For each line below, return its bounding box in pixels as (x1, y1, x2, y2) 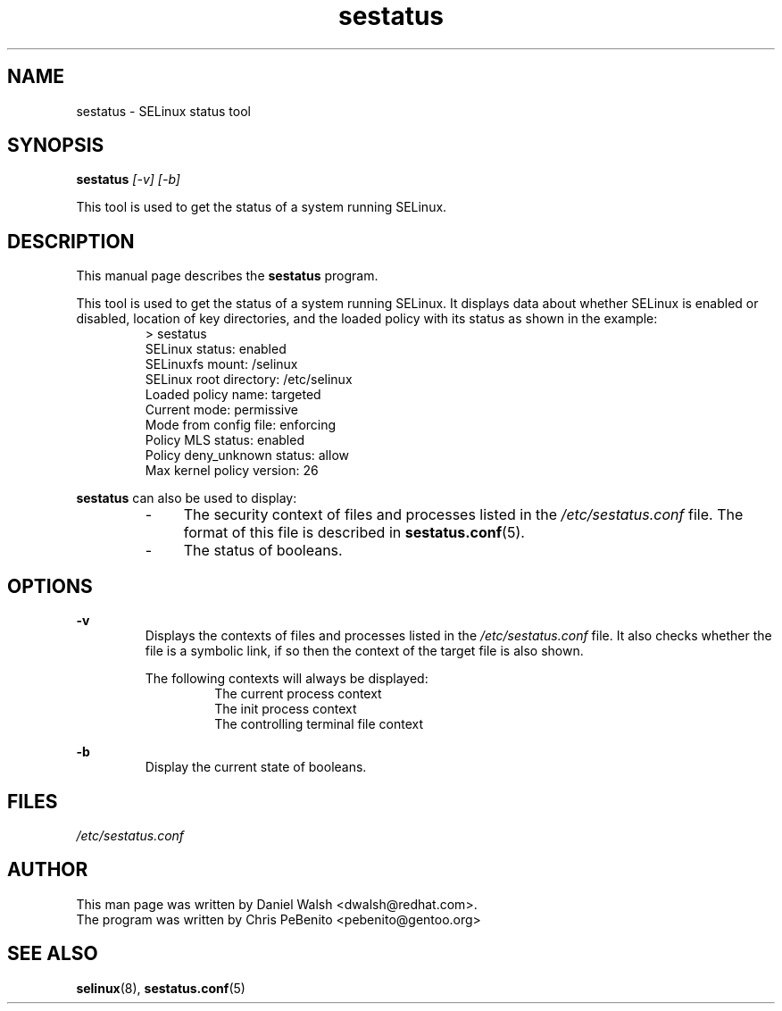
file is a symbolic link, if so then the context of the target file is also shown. (145, 643, 584, 659)
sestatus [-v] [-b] (76, 171, 180, 188)
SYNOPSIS (7, 134, 104, 157)
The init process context (214, 701, 357, 717)
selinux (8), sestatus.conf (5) (76, 980, 245, 996)
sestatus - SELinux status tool (76, 103, 251, 119)
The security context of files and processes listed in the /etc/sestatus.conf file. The (183, 505, 744, 524)
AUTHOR (7, 858, 88, 881)
